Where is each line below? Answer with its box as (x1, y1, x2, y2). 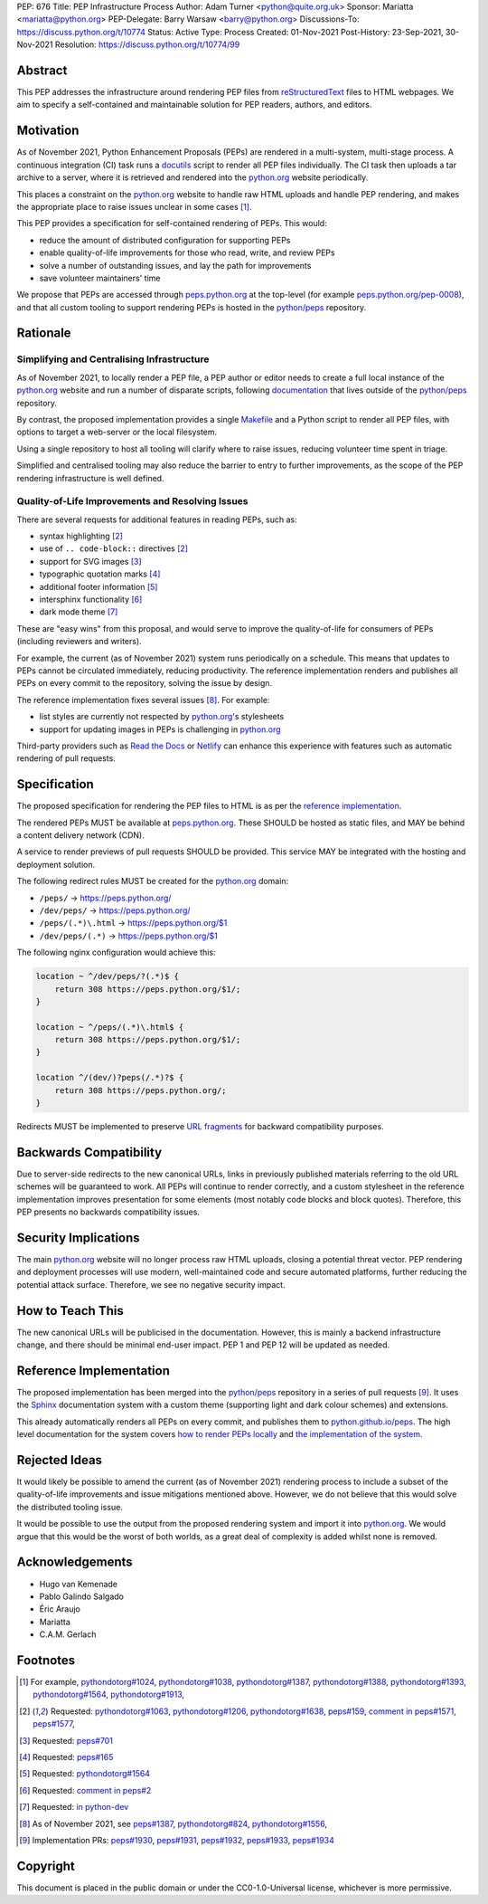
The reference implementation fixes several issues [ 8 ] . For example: (16, 694, 270, 705)
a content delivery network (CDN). (16, 830, 145, 841)
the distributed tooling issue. (16, 1501, 124, 1512)
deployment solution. (16, 859, 96, 870)
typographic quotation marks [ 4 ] (39, 568, 161, 579)
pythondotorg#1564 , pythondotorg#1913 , (33, 1689, 185, 1700)
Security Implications (16, 1230, 140, 1245)
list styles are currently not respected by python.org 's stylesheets (39, 711, 285, 722)
